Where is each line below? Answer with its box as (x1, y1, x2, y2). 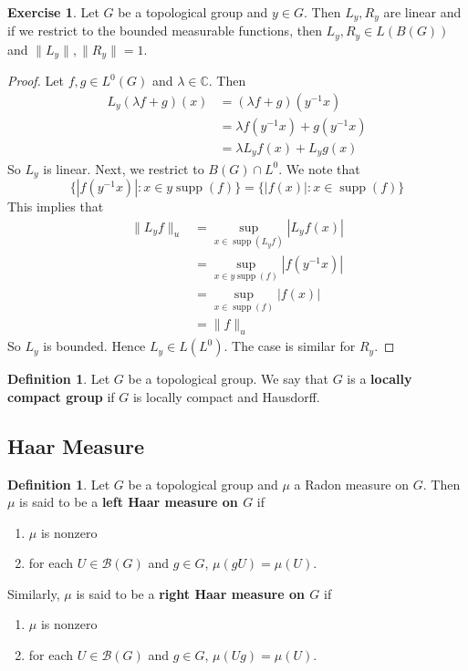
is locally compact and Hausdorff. (132, 387, 320, 406)
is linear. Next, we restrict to (43, 159, 204, 178)
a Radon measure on (294, 474, 410, 493)
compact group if (7, 387, 115, 406)
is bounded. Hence (43, 336, 146, 356)
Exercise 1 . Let (7, 3, 99, 21)
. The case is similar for (224, 336, 356, 356)
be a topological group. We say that (128, 369, 329, 388)
